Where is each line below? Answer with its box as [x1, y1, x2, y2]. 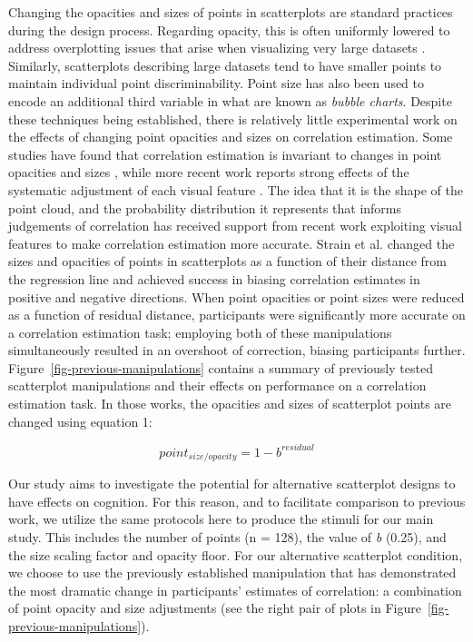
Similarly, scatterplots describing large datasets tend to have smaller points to [8, 55, 442, 74]
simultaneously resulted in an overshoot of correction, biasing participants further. [8, 341, 466, 360]
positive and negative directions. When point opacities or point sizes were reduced [8, 287, 465, 306]
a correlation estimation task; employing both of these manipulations [8, 322, 392, 341]
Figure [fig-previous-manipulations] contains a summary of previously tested [8, 358, 433, 377]
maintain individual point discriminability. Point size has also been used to [8, 74, 425, 93]
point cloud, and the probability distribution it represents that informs [8, 198, 402, 217]
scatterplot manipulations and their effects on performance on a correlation [8, 376, 427, 395]
